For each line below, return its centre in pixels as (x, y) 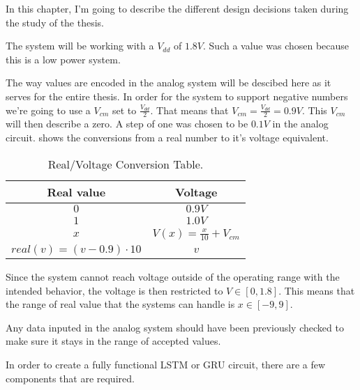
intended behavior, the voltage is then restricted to (114, 290)
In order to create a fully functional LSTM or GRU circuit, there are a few (166, 365)
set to (124, 110)
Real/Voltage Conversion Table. (126, 164)
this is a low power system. (63, 59)
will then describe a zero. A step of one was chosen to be (127, 124)
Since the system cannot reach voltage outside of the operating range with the (173, 277)
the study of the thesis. (55, 22)
